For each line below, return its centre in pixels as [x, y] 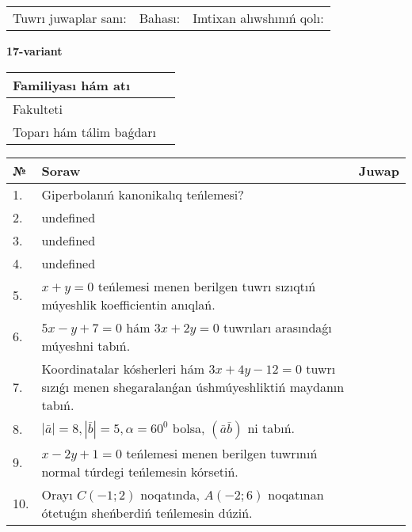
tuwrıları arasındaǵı [278, 327]
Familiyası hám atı [72, 85]
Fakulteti [38, 108]
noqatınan [296, 494]
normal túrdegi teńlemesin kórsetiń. [140, 471]
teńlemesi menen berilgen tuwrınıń [222, 453]
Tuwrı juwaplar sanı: [70, 18]
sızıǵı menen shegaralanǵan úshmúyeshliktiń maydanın [193, 386]
